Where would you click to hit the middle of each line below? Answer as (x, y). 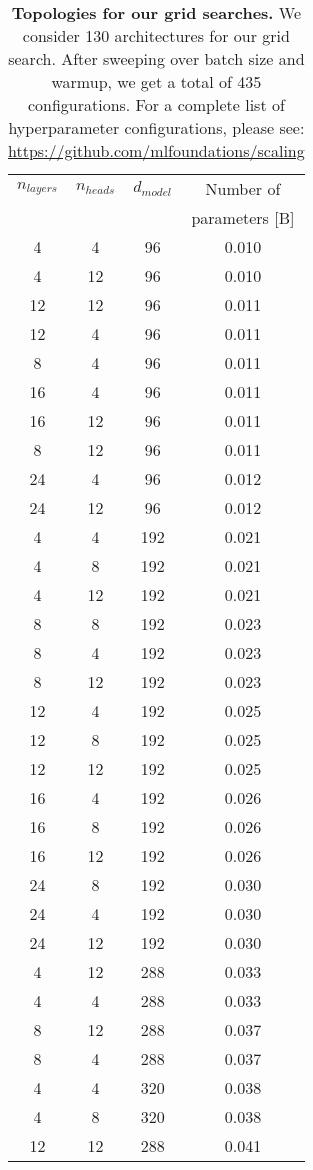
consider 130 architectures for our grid (156, 35)
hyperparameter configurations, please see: (156, 127)
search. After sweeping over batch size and (156, 58)
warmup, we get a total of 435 (156, 81)
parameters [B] (243, 217)
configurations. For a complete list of (156, 104)
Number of (243, 188)
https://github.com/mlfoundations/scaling (156, 150)
